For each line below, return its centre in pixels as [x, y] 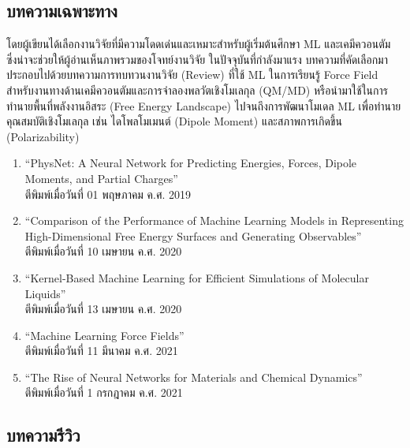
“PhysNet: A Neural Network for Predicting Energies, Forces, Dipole [191, 163]
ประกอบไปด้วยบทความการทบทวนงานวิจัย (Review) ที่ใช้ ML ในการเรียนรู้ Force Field [192, 75]
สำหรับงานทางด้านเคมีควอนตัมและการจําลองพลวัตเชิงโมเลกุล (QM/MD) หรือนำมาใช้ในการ [197, 90]
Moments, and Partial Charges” [101, 178]
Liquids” [45, 293]
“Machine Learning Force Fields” [104, 335]
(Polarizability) [43, 136]
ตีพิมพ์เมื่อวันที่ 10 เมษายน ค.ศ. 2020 [103, 251]
